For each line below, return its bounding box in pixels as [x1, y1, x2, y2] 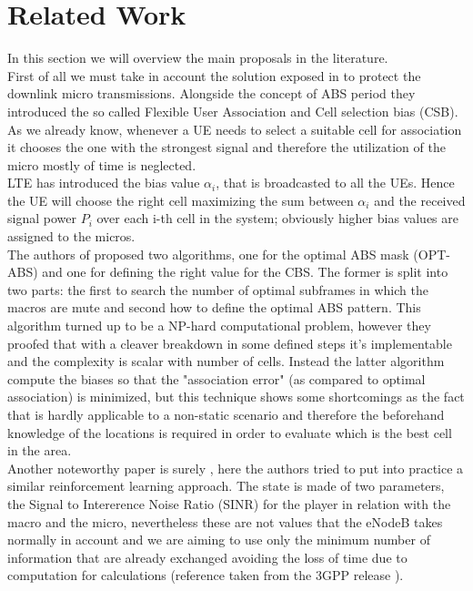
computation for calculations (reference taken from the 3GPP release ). [7, 566, 404, 585]
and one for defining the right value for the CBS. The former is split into [42, 262, 448, 281]
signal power [7, 209, 76, 228]
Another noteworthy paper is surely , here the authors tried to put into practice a [7, 458, 464, 477]
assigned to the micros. [7, 227, 136, 246]
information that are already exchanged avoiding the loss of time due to [7, 547, 408, 566]
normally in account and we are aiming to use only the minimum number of [7, 530, 430, 549]
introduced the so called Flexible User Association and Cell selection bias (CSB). [7, 101, 458, 120]
